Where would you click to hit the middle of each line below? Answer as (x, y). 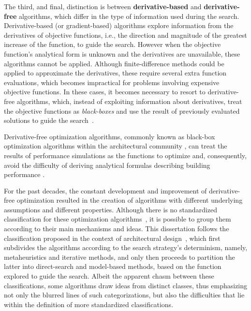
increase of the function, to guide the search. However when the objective (112, 44)
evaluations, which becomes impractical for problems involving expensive (112, 82)
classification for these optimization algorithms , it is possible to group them (118, 219)
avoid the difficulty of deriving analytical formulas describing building (107, 165)
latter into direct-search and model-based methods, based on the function (113, 266)
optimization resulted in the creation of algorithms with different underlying (130, 200)
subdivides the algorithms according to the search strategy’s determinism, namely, (126, 247)
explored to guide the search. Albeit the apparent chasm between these (109, 276)
